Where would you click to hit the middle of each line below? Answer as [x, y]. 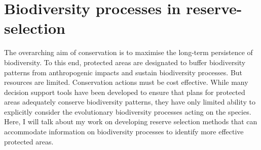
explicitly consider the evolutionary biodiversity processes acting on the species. [128, 111]
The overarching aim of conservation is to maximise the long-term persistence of [128, 52]
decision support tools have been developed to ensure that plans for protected [125, 92]
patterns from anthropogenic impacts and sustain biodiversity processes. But [123, 72]
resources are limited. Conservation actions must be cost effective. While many [126, 82]
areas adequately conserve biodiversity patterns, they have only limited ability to [130, 102]
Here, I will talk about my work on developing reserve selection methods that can [131, 121]
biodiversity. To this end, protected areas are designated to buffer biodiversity [125, 62]
